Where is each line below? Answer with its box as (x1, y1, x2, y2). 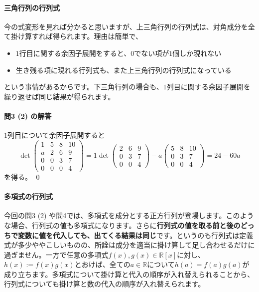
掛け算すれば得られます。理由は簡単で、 (10, 31, 143, 41)
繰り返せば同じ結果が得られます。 (4, 91, 115, 101)
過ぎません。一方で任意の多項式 (4, 249, 109, 260)
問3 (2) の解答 (4, 110, 52, 121)
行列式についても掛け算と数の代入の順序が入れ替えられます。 (4, 279, 205, 289)
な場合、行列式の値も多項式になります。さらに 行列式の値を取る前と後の (4, 220, 241, 230)
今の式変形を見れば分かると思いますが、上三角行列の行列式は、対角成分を (4, 21, 248, 31)
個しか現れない (172, 47, 222, 58)
